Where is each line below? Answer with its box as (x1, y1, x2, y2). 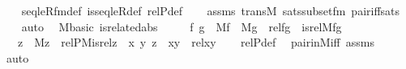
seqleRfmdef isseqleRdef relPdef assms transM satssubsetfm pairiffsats (21, 2, 400, 18)
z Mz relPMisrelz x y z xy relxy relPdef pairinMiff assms (17, 34, 374, 51)
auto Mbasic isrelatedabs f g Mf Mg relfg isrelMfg (21, 18, 342, 34)
